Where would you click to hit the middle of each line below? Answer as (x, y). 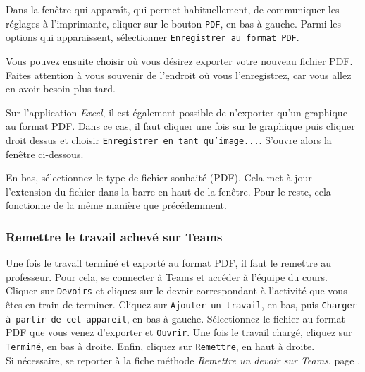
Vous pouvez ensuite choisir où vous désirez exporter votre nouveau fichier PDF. (179, 60)
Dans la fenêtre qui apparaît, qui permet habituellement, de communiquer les (173, 9)
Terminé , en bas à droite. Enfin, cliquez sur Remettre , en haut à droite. (160, 346)
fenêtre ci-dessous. (45, 154)
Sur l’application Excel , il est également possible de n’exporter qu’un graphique (177, 112)
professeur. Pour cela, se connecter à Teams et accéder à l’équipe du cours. (167, 276)
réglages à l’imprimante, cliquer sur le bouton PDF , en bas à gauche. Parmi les (174, 23)
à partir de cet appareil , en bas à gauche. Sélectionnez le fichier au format (175, 318)
